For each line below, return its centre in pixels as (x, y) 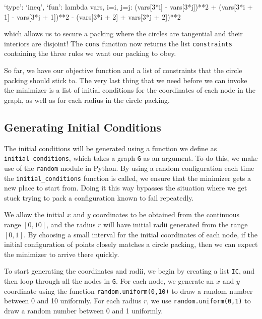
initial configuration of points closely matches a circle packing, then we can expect (131, 244)
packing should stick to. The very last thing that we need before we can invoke (126, 80)
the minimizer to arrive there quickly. (62, 254)
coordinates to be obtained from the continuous (166, 214)
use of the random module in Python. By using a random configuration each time (129, 168)
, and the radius (71, 224)
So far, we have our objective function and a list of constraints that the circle (123, 70)
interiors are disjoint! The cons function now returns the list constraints (118, 43)
